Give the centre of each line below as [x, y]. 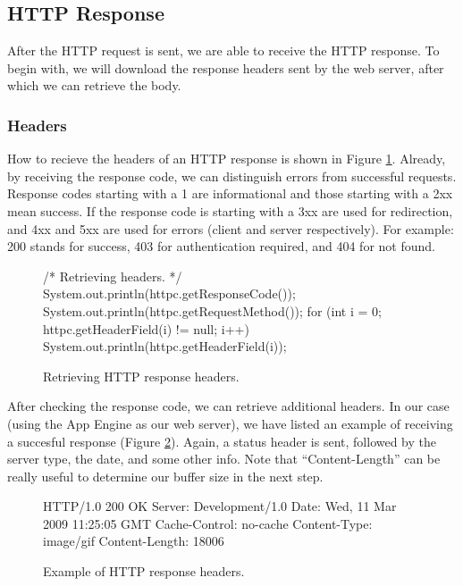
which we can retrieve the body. [94, 85]
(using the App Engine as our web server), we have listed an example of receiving [230, 423]
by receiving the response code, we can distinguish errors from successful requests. [232, 176]
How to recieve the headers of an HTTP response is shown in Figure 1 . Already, [227, 159]
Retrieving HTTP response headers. [141, 376]
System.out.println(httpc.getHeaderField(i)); [165, 346]
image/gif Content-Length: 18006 [134, 541]
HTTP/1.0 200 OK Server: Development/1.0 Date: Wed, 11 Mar [220, 506]
